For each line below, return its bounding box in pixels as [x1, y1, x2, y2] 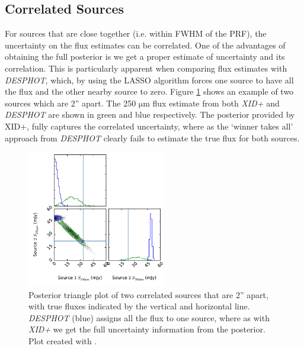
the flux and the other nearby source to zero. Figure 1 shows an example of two [5, 85, 294, 98]
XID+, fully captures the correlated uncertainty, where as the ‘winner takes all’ [5, 119, 293, 132]
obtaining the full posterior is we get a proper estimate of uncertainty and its [5, 50, 285, 63]
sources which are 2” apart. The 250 [5, 96, 136, 109]
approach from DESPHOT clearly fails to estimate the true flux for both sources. [5, 131, 300, 144]
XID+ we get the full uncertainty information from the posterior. [28, 323, 265, 335]
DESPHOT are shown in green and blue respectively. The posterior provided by [5, 108, 295, 121]
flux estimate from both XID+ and [152, 96, 280, 109]
